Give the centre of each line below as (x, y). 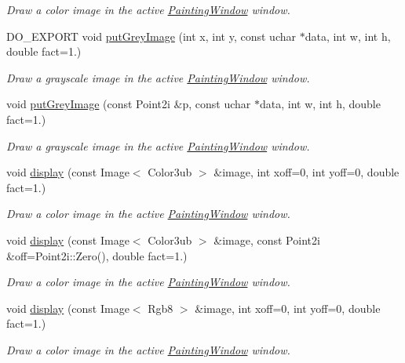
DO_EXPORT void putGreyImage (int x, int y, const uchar (151, 36)
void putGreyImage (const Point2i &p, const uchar (129, 104)
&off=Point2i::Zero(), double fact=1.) (97, 255)
